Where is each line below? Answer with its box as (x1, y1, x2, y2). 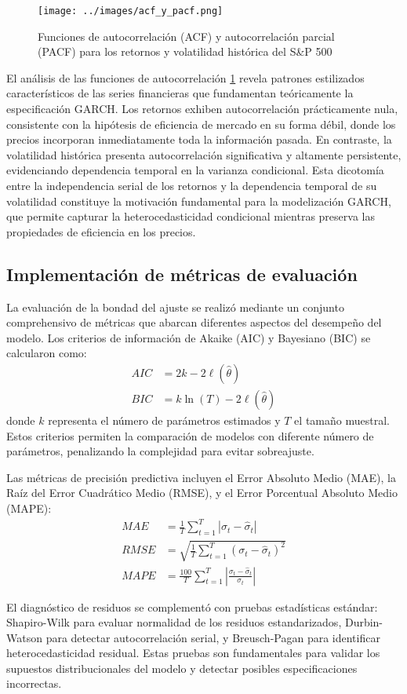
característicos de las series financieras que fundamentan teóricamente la (6, 85, 354, 101)
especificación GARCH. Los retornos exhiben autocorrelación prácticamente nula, (6, 100, 398, 117)
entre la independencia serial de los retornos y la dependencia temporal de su (6, 177, 377, 193)
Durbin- (344, 614, 383, 630)
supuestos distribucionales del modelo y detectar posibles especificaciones (6, 659, 358, 676)
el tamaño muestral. (294, 412, 390, 429)
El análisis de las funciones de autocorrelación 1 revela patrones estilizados (6, 69, 365, 86)
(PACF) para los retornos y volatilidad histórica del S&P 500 (38, 43, 333, 60)
